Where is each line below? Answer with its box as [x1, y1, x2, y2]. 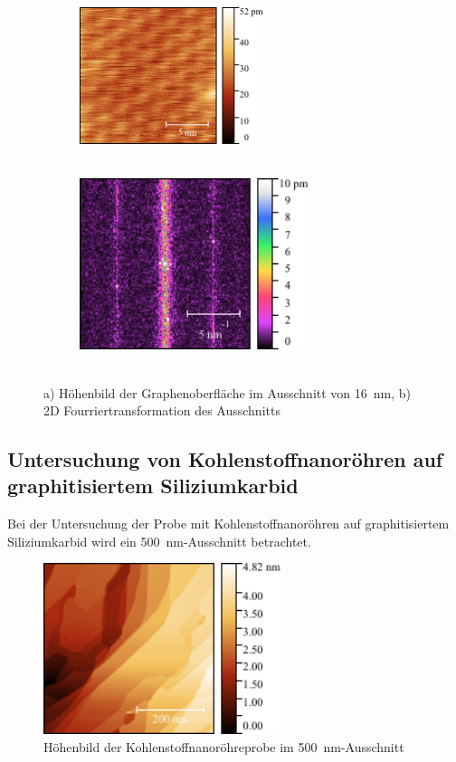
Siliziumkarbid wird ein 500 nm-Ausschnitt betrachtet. [7, 531, 311, 550]
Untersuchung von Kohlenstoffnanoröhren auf [7, 445, 443, 473]
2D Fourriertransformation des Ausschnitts [43, 401, 280, 420]
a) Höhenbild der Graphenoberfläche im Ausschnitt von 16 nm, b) [43, 383, 412, 402]
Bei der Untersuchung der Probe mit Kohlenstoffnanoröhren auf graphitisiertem [7, 514, 450, 533]
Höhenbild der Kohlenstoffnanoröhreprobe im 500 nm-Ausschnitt [43, 738, 404, 757]
